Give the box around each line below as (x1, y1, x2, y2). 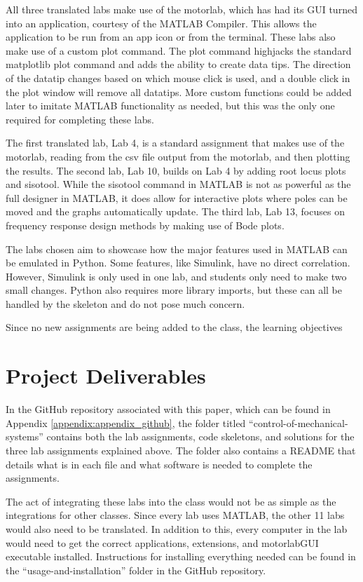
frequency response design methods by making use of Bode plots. (6, 217, 285, 232)
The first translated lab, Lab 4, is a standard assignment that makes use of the (6, 135, 345, 150)
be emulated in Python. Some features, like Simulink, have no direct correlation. (6, 255, 350, 270)
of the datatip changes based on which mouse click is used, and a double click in (6, 70, 350, 85)
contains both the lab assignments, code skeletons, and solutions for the (46, 429, 355, 444)
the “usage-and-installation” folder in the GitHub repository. (6, 562, 266, 577)
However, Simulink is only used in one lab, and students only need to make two (6, 269, 347, 283)
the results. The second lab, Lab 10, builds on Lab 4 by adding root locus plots (6, 163, 346, 177)
